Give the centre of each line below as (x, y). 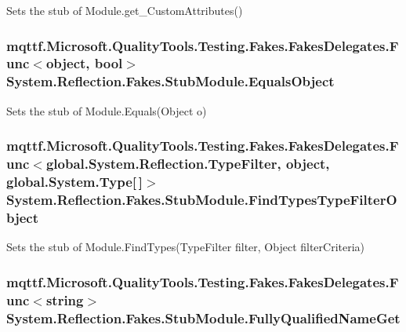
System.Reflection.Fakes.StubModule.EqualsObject (170, 81)
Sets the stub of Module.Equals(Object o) (107, 110)
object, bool (84, 63)
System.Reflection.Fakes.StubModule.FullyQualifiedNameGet (203, 317)
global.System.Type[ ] (74, 182)
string (65, 299)
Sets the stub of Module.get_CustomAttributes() (125, 10)
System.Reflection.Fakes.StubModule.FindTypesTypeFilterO (202, 199)
